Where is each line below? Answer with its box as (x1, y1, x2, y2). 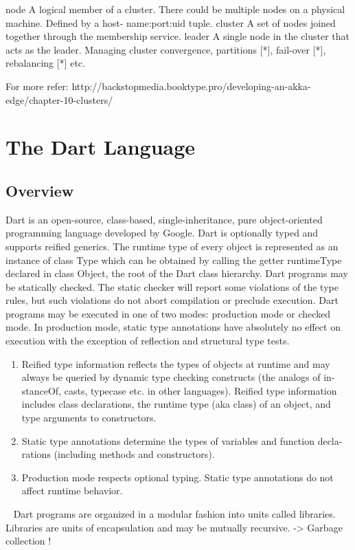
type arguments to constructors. (21, 410, 157, 425)
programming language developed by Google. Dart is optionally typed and (5, 225, 319, 240)
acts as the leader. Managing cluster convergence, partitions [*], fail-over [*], (5, 42, 326, 56)
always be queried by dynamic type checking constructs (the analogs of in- (21, 370, 335, 384)
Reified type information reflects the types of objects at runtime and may (21, 356, 330, 371)
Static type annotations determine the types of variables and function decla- (21, 433, 343, 448)
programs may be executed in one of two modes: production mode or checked (5, 306, 331, 320)
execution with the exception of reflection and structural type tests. (5, 333, 290, 348)
